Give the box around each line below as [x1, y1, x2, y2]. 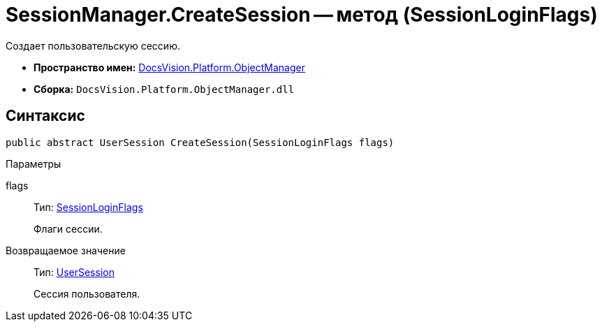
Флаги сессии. [34, 222, 103, 235]
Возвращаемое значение [6, 244, 126, 256]
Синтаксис [6, 107, 85, 125]
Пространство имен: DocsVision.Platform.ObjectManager [34, 61, 305, 73]
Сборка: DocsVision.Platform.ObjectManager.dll [34, 82, 295, 95]
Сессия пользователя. [34, 287, 140, 300]
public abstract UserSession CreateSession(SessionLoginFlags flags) [6, 136, 395, 148]
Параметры [6, 157, 61, 170]
